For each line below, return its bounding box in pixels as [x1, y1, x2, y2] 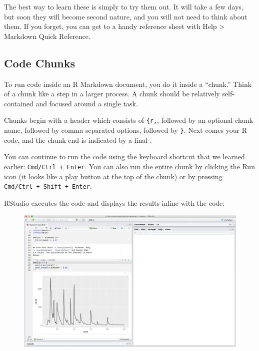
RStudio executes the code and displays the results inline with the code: [4, 197, 225, 208]
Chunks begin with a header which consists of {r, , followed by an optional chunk [4, 115, 253, 125]
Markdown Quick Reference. [4, 30, 90, 41]
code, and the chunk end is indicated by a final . [4, 134, 152, 145]
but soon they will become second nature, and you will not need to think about [4, 11, 247, 21]
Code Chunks [4, 55, 75, 70]
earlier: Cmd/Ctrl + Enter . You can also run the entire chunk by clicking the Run [4, 161, 255, 171]
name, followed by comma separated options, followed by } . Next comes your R [4, 125, 247, 135]
